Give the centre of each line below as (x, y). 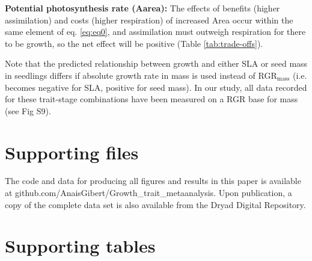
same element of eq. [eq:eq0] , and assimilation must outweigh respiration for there (155, 32)
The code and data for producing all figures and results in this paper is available (153, 181)
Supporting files (72, 152)
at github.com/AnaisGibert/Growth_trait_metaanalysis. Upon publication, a (148, 193)
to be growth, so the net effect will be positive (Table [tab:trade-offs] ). (134, 43)
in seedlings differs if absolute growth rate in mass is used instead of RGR (141, 75)
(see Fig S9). (28, 110)
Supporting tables (80, 246)
